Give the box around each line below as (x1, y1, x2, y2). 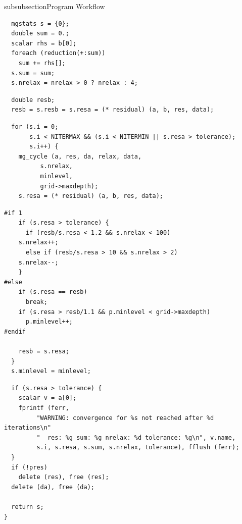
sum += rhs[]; (18, 59, 66, 67)
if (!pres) (11, 463, 47, 471)
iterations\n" (4, 424, 52, 432)
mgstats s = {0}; (11, 20, 69, 27)
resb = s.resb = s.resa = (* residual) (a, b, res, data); (11, 106, 214, 114)
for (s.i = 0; (11, 123, 59, 130)
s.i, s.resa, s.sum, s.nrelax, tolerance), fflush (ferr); (36, 444, 239, 451)
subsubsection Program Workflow (4, 1, 105, 11)
